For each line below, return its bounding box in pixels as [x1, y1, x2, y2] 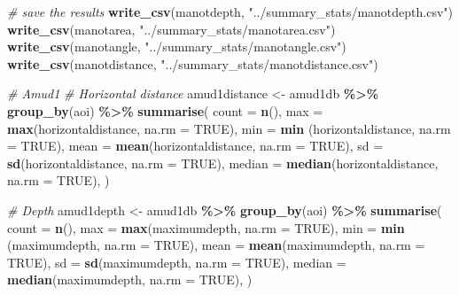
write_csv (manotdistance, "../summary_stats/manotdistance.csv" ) [7, 54, 378, 73]
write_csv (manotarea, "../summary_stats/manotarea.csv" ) [7, 19, 336, 38]
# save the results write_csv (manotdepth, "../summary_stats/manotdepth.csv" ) [7, 3, 454, 20]
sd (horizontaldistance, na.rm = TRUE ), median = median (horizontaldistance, [7, 153, 439, 172]
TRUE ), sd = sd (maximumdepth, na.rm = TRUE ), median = [7, 252, 346, 271]
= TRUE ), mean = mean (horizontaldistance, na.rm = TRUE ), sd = [7, 136, 384, 155]
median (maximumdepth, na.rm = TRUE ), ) [7, 270, 253, 289]
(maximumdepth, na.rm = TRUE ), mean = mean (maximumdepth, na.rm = [7, 236, 425, 254]
